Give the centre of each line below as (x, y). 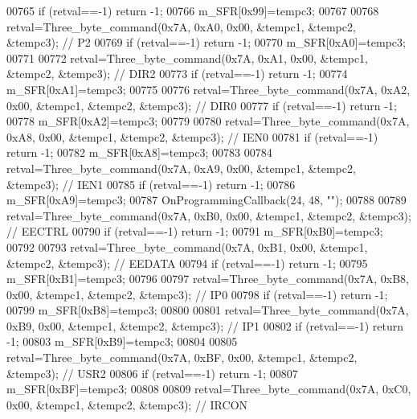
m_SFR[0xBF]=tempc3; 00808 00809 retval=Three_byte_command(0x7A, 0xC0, (209, 389)
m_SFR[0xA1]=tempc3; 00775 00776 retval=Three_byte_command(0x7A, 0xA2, (208, 89)
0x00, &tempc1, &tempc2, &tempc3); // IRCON (127, 404)
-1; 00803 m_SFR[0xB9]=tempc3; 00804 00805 (122, 341)
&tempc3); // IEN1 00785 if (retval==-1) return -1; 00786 (151, 184)
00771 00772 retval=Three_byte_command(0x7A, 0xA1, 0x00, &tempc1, (188, 58)
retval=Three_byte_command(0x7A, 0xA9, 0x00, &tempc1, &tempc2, (181, 168)
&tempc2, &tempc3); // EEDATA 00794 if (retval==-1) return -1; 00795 (187, 263)
